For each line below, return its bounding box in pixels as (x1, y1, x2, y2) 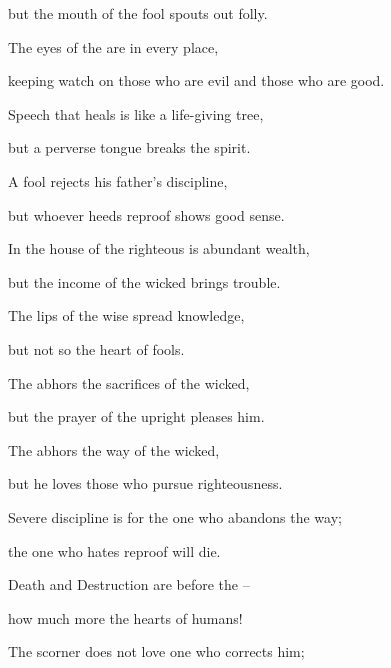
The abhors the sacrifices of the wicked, (8, 372, 250, 393)
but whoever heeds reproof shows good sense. (8, 204, 285, 225)
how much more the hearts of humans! (8, 607, 243, 628)
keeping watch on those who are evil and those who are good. (8, 70, 385, 91)
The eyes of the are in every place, (8, 36, 219, 57)
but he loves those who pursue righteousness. (8, 473, 283, 494)
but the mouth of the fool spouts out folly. (8, 3, 268, 23)
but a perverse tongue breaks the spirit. (8, 137, 251, 158)
